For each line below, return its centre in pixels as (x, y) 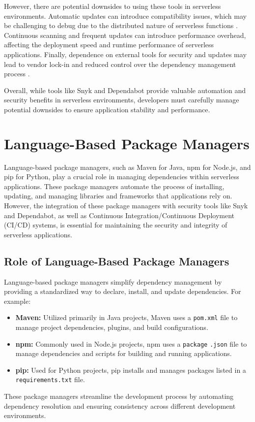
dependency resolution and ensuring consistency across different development (120, 406)
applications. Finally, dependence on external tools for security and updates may (125, 54)
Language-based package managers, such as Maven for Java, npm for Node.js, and (127, 167)
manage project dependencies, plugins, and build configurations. (112, 327)
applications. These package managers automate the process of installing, (114, 186)
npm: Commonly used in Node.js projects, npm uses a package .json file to (131, 343)
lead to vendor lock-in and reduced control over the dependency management (120, 64)
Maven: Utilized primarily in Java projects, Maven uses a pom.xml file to (127, 317)
